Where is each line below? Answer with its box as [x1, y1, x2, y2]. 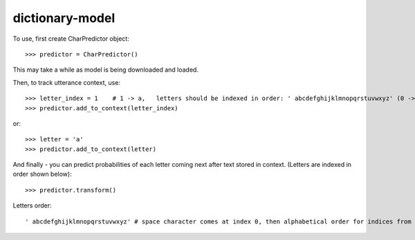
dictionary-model [12, 10, 116, 26]
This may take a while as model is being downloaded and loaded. [12, 66, 199, 74]
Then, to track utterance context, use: [12, 78, 121, 86]
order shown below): [12, 170, 72, 179]
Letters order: [12, 201, 52, 210]
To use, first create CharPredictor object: [12, 34, 129, 43]
